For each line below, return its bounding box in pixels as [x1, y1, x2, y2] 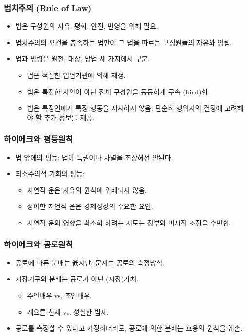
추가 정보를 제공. [44, 112, 95, 122]
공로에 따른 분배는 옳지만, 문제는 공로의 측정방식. [15, 257, 165, 267]
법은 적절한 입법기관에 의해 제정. [27, 70, 126, 80]
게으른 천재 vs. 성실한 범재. [27, 306, 109, 317]
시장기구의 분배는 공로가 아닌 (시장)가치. [15, 274, 139, 284]
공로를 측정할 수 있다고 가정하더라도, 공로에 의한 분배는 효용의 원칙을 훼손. [15, 323, 243, 333]
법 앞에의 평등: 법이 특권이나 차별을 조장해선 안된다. [15, 152, 173, 162]
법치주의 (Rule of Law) [4, 1, 92, 14]
